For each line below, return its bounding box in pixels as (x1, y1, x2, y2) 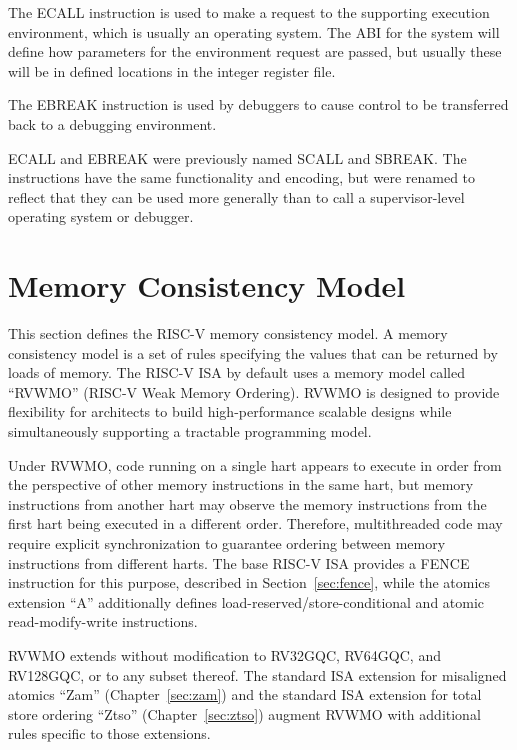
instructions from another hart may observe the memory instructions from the (8, 493, 487, 514)
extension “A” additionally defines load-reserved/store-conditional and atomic (8, 591, 485, 612)
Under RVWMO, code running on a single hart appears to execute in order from (8, 454, 502, 475)
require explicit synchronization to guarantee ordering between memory (8, 533, 446, 553)
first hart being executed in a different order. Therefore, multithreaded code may (8, 513, 503, 534)
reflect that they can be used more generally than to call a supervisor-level (8, 186, 465, 207)
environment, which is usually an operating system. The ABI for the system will (8, 21, 500, 42)
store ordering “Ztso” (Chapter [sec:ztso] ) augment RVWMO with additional (8, 703, 481, 724)
